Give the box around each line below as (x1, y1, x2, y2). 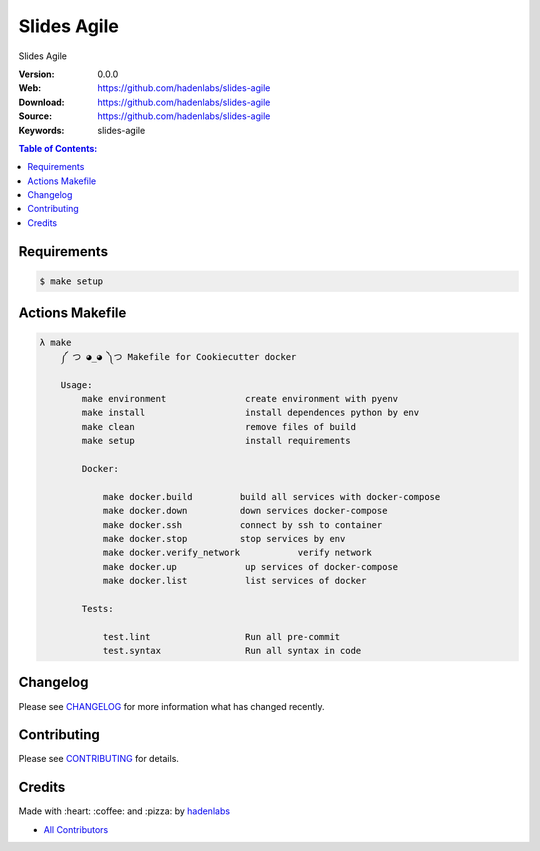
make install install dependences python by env (81, 407, 420, 419)
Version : (18, 68, 55, 80)
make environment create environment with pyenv (81, 393, 399, 404)
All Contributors (43, 823, 109, 835)
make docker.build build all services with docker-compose (102, 491, 441, 502)
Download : (18, 96, 65, 108)
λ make (39, 337, 72, 349)
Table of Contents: (18, 142, 98, 154)
